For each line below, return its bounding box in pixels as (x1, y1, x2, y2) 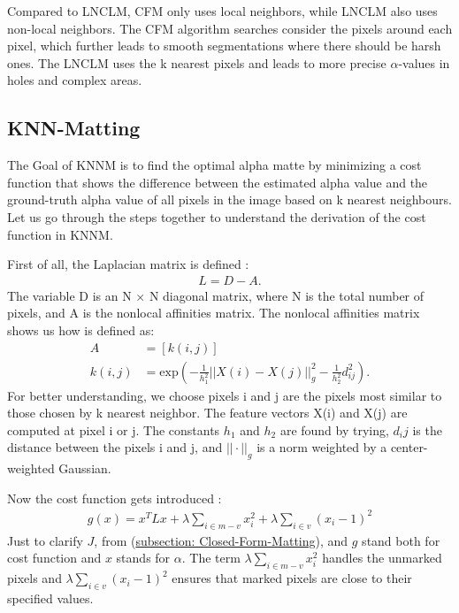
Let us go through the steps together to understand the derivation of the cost (7, 207, 426, 226)
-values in (398, 53, 450, 72)
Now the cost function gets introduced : (7, 488, 222, 507)
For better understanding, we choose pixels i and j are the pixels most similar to (7, 386, 442, 404)
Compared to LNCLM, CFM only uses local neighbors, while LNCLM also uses (7, 2, 438, 19)
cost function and (7, 548, 102, 567)
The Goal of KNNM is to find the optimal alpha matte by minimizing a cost (7, 156, 422, 174)
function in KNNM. (7, 225, 113, 243)
